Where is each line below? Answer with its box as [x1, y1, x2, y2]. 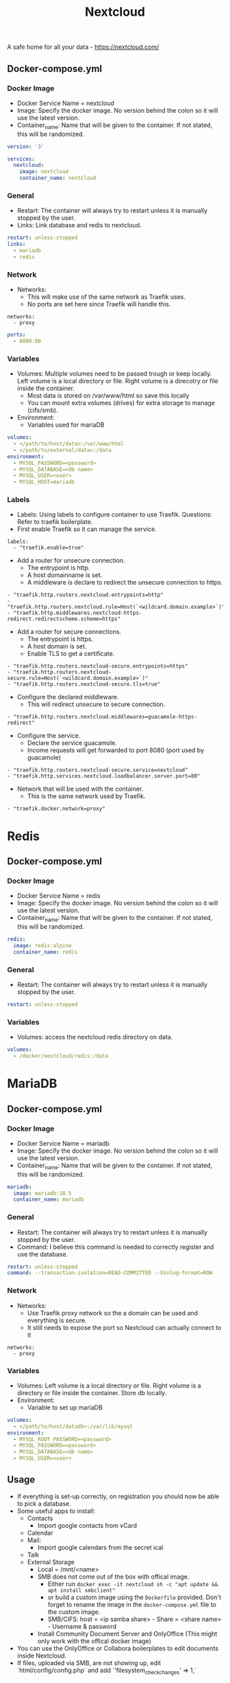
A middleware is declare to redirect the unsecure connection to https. [27, 578, 223, 587]
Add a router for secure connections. [16, 628, 122, 636]
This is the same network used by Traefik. [27, 792, 146, 800]
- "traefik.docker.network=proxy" [7, 805, 106, 813]
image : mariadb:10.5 [13, 1190, 72, 1197]
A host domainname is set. [27, 571, 103, 579]
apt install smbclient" [47, 1587, 116, 1594]
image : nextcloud [19, 168, 69, 175]
